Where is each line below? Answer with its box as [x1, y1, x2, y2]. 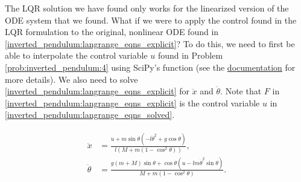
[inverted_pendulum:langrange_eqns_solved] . [5, 108, 175, 121]
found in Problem [157, 49, 223, 62]
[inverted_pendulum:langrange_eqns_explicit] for [5, 85, 189, 97]
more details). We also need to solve [5, 73, 138, 85]
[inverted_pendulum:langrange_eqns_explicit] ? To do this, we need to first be [5, 37, 295, 50]
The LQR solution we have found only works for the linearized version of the [5, 2, 289, 14]
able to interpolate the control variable [5, 49, 148, 62]
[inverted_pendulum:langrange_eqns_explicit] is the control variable [5, 96, 260, 109]
